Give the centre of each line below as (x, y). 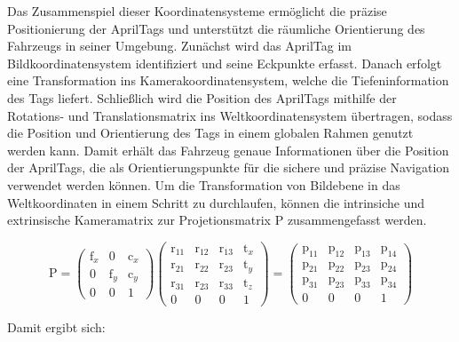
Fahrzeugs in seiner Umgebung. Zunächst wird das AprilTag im (180, 46)
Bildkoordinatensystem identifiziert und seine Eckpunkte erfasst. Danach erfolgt (225, 63)
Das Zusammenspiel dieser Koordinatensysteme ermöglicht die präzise (197, 11)
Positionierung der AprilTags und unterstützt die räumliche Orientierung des (216, 28)
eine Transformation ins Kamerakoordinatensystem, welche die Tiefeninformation (228, 80)
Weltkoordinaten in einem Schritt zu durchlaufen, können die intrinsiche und (216, 202)
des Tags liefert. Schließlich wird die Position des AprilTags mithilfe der (202, 97)
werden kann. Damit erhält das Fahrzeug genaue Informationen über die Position (228, 150)
